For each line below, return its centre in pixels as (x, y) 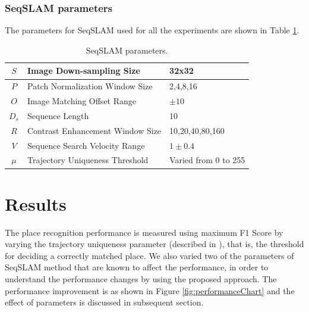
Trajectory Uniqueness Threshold (88, 160)
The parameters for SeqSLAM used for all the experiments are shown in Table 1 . (152, 30)
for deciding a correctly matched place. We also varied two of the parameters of (149, 255)
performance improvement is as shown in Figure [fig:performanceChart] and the (150, 290)
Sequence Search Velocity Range (86, 145)
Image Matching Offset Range (82, 101)
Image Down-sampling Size (83, 71)
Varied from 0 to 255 (207, 160)
